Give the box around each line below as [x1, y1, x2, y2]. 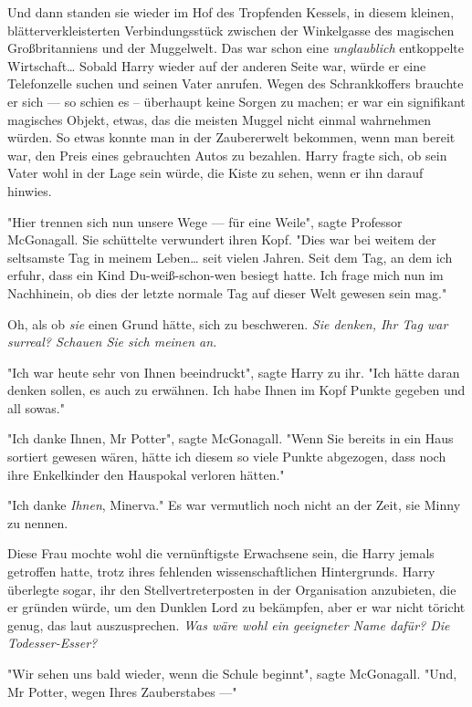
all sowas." [7, 398, 65, 417]
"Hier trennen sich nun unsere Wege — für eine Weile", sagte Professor [7, 212, 403, 231]
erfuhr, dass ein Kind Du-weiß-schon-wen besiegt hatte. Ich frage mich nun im [7, 265, 444, 285]
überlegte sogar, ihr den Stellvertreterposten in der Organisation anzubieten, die [7, 579, 456, 598]
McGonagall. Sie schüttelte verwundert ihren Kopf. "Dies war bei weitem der [7, 230, 436, 249]
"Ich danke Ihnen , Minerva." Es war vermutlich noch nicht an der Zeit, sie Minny [7, 495, 461, 515]
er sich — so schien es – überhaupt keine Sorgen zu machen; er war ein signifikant [7, 91, 466, 110]
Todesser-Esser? [7, 633, 98, 652]
